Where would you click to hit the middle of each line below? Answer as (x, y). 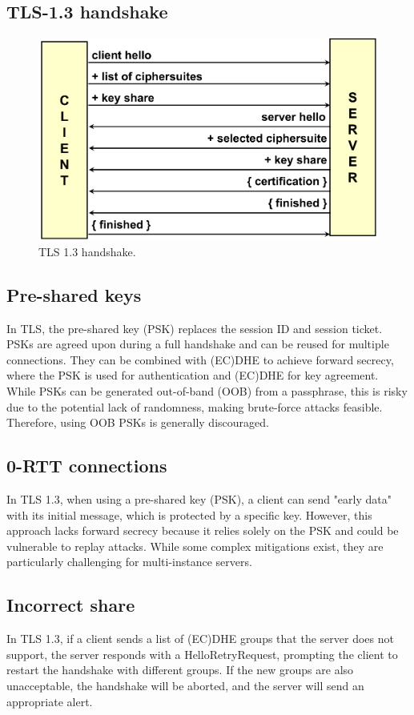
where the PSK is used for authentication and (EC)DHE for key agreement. (193, 375)
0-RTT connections (87, 466)
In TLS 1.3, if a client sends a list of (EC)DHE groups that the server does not (200, 639)
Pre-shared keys (74, 294)
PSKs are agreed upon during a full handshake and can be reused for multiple (198, 344)
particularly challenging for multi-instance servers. (129, 562)
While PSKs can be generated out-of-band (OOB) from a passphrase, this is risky (207, 391)
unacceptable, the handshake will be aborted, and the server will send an (185, 685)
